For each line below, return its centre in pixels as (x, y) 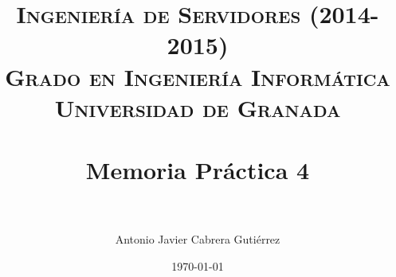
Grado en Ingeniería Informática (198, 76)
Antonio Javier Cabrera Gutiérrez (198, 239)
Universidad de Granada (198, 107)
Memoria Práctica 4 (198, 170)
